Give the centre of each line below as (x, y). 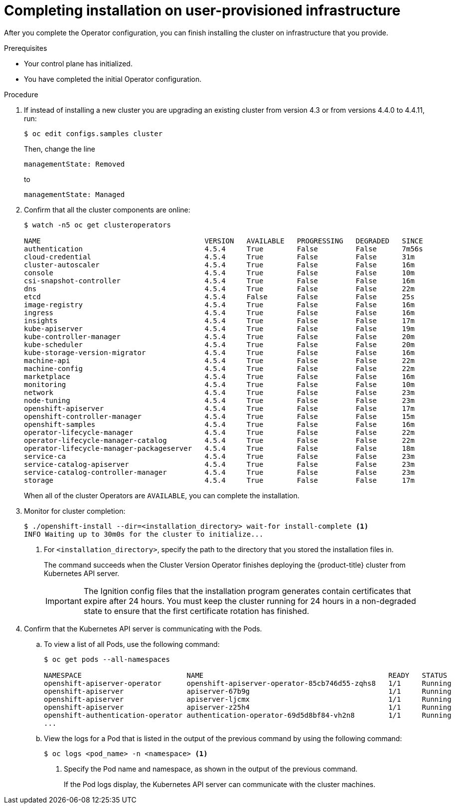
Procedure (21, 94)
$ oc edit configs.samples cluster (93, 133)
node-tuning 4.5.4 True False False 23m (219, 400)
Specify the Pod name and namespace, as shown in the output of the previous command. (211, 769)
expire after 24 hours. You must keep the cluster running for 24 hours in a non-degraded (250, 601)
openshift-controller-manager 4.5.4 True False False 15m (219, 416)
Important (64, 601)
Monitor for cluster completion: (75, 511)
